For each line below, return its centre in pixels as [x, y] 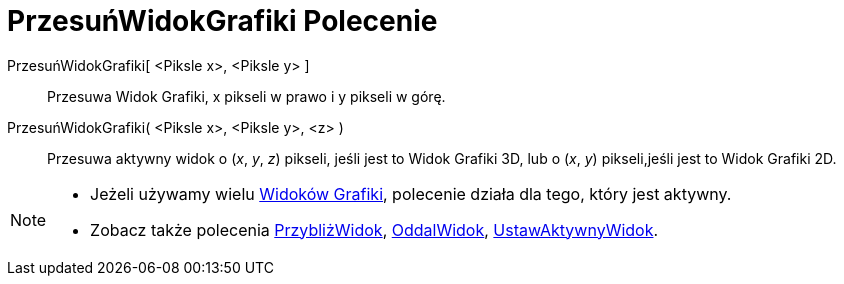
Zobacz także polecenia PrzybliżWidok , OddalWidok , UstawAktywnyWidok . [374, 229]
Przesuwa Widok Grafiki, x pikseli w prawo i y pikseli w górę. [246, 96]
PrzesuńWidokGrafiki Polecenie [222, 21]
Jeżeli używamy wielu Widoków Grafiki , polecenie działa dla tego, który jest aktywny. [411, 193]
